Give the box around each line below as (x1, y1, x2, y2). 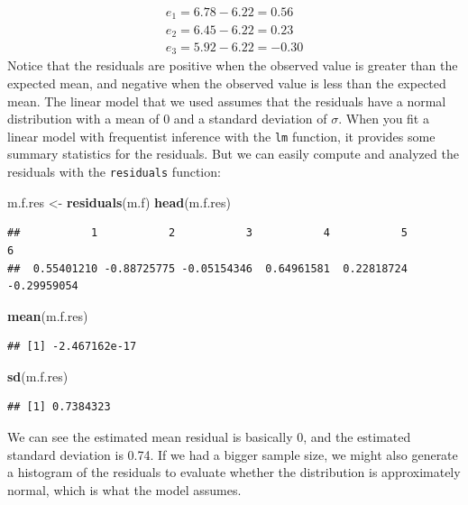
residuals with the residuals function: (7, 162, 221, 181)
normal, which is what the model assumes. (7, 480, 242, 499)
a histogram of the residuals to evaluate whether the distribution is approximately (7, 463, 461, 482)
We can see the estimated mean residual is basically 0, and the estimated (7, 427, 411, 446)
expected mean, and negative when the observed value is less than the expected (7, 74, 446, 93)
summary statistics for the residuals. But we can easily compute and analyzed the (7, 144, 459, 163)
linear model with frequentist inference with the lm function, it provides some (7, 126, 436, 145)
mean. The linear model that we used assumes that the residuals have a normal (7, 91, 446, 110)
